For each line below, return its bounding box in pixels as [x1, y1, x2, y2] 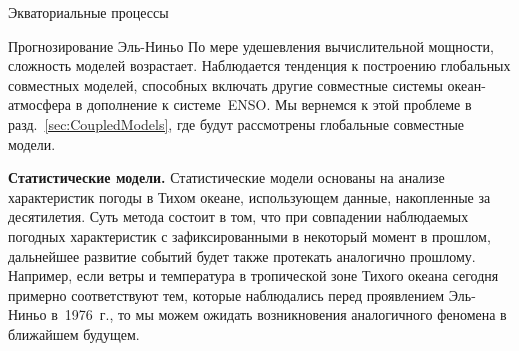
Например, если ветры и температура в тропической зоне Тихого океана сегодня [8, 265, 499, 286]
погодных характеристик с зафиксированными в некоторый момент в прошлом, [8, 225, 491, 246]
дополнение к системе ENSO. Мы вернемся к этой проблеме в [86, 94, 472, 115]
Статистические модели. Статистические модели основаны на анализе [8, 167, 445, 188]
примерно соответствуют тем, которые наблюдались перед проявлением [8, 284, 445, 305]
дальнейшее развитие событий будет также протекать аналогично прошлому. [8, 245, 476, 266]
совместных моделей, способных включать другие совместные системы [8, 74, 443, 95]
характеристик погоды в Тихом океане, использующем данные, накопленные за [8, 186, 491, 207]
